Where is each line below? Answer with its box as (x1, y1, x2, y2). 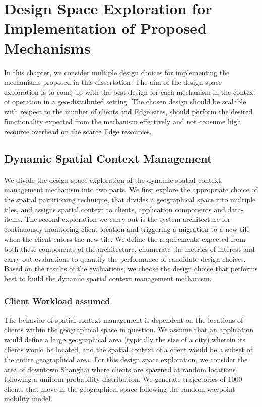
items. (4, 214, 23, 224)
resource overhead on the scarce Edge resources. (4, 126, 152, 137)
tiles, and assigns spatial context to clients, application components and (4, 204, 225, 214)
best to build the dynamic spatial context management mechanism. (4, 273, 212, 283)
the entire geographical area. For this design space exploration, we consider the (4, 354, 248, 364)
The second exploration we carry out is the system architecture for (25, 214, 231, 224)
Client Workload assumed (4, 295, 110, 307)
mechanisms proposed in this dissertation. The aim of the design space (4, 77, 222, 87)
